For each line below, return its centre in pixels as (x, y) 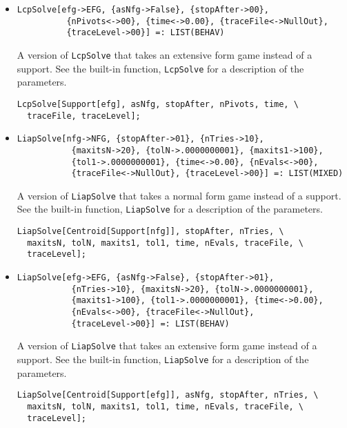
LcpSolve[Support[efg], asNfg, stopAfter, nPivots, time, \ (158, 104)
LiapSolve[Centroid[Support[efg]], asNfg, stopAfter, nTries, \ (168, 395)
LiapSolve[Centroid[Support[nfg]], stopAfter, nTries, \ (150, 232)
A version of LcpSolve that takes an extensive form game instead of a (165, 54)
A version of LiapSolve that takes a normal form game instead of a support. (179, 195)
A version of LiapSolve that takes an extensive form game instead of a (167, 346)
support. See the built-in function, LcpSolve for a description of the (160, 68)
